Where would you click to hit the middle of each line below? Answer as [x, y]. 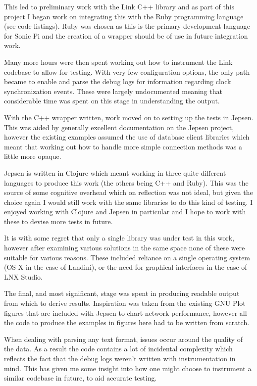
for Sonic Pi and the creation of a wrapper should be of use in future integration [126, 35]
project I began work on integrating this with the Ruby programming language [124, 16]
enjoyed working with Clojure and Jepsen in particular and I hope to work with [125, 212]
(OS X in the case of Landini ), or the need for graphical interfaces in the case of [126, 267]
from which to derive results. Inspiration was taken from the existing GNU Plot [125, 303]
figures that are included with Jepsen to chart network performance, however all [126, 313]
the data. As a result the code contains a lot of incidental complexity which [118, 349]
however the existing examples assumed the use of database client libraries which [127, 137]
